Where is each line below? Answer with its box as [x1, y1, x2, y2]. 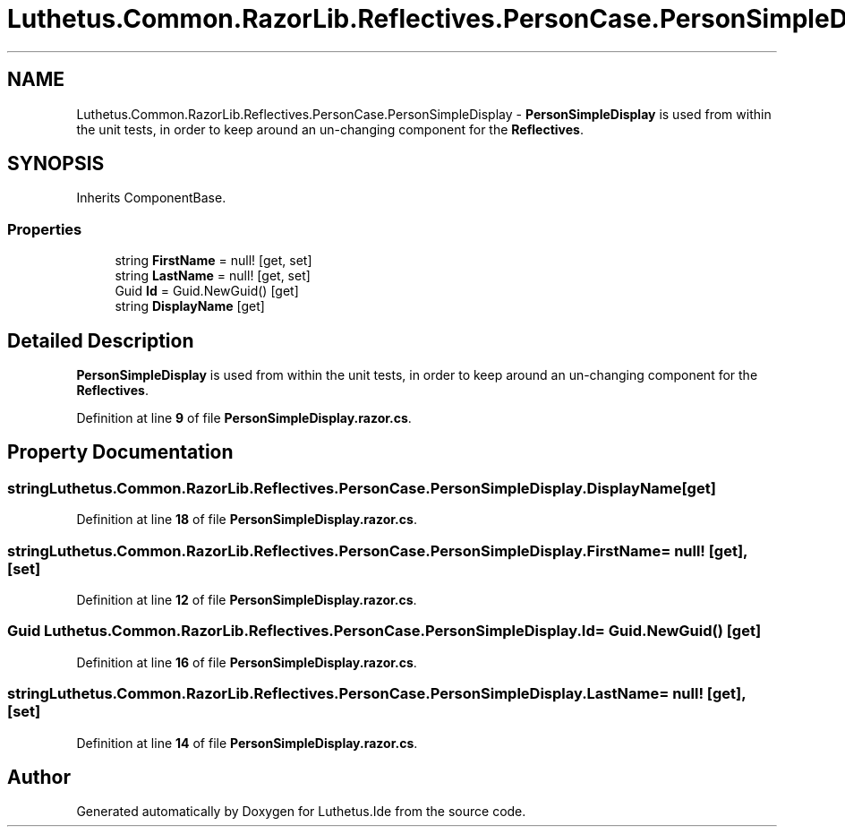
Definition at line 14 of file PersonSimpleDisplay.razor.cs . [76, 735, 418, 751]
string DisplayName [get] [115, 298, 265, 314]
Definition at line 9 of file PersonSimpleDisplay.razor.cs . [76, 410, 412, 426]
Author [7, 765, 71, 788]
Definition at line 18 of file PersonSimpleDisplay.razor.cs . [76, 512, 417, 528]
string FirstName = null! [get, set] [115, 253, 312, 269]
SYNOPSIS [7, 152, 105, 176]
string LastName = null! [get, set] [115, 268, 311, 284]
